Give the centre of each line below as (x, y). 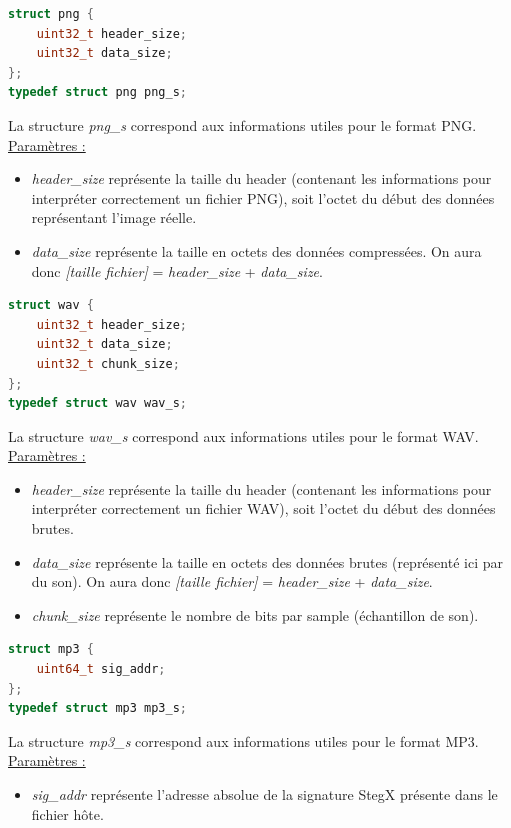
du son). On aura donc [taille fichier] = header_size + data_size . (232, 581)
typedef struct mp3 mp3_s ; (98, 708)
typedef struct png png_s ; (98, 92)
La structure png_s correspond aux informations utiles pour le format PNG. (242, 124)
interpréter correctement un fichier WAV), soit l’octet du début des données (263, 508)
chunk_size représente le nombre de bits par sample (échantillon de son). (255, 614)
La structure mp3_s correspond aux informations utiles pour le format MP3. (243, 740)
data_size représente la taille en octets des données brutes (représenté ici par (267, 561)
